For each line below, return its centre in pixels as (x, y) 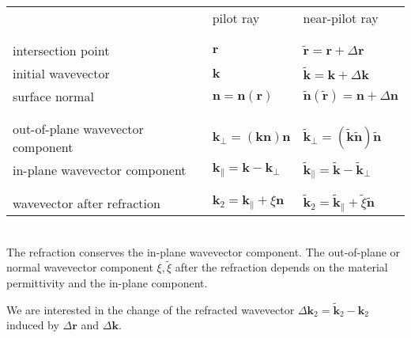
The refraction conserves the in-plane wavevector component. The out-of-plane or (204, 251)
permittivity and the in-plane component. (107, 282)
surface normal (53, 96)
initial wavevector (61, 73)
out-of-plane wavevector (78, 129)
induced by (33, 325)
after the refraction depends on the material (281, 267)
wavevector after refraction (87, 203)
